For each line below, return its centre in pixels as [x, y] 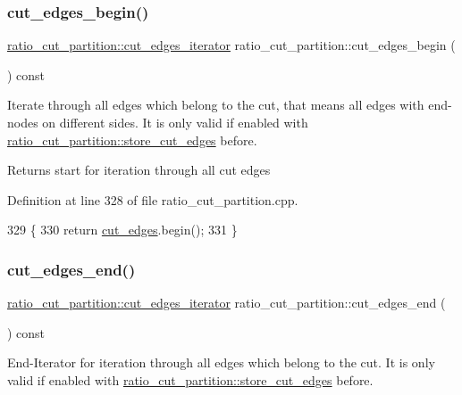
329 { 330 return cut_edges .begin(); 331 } [122, 230]
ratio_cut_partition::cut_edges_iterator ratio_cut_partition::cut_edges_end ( [227, 303]
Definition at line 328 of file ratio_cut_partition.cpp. [153, 199]
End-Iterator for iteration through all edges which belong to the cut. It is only [221, 362]
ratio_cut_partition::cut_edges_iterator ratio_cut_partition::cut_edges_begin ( [231, 45]
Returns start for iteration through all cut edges [139, 170]
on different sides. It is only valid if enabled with [175, 122]
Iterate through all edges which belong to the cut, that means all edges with [216, 105]
